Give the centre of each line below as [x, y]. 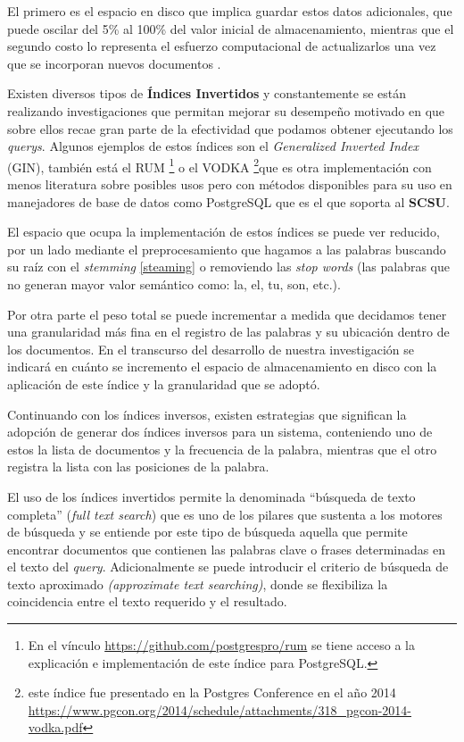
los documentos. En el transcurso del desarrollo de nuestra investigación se [211, 349]
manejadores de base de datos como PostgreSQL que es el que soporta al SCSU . [228, 201]
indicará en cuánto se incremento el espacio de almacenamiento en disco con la [222, 367]
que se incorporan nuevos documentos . [114, 63]
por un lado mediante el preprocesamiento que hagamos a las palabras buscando [227, 249]
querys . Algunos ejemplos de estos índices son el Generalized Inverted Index [213, 146]
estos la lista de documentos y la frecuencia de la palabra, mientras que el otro [222, 449]
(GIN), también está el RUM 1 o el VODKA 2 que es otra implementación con [220, 165]
